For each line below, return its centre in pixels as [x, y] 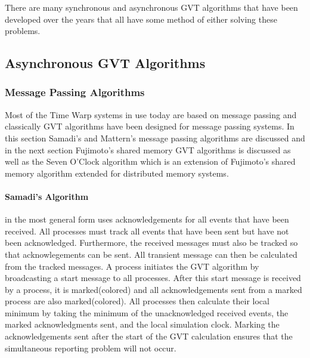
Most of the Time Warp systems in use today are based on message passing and [151, 114]
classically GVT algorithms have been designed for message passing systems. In [150, 126]
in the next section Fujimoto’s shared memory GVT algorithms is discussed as [148, 149]
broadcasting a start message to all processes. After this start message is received [153, 278]
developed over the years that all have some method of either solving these [141, 19]
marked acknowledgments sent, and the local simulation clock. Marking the [142, 324]
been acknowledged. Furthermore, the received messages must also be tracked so [151, 243]
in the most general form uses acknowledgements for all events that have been [147, 219]
